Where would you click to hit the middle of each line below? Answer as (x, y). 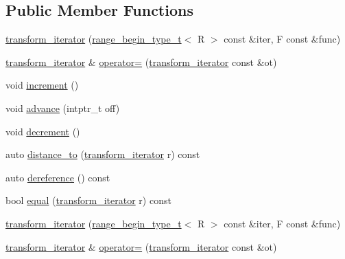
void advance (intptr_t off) (63, 108)
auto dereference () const (58, 177)
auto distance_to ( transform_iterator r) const (103, 154)
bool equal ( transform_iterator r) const (88, 200)
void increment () (42, 85)
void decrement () (43, 131)
